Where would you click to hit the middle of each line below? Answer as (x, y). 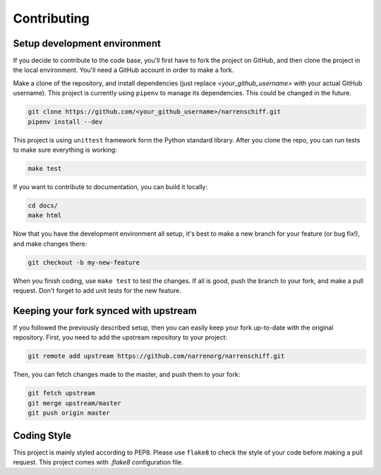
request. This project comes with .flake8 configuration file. (98, 462)
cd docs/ (43, 205)
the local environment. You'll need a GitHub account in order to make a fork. (123, 70)
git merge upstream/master (74, 403)
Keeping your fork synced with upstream (105, 311)
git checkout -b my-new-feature (84, 262)
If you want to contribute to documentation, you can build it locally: (110, 186)
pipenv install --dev (65, 121)
